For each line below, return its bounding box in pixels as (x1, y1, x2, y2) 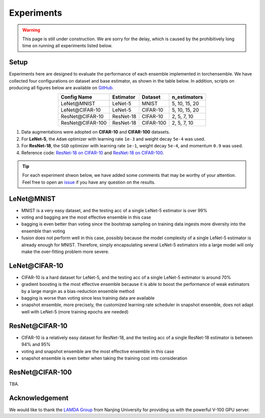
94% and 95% (21, 341, 51, 347)
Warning (22, 27, 40, 33)
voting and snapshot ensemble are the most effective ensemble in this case (21, 348, 174, 354)
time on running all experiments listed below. (22, 43, 113, 49)
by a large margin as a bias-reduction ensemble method (21, 288, 135, 294)
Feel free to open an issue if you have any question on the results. (22, 179, 156, 185)
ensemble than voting (21, 228, 66, 234)
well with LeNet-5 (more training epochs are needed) (21, 308, 129, 314)
